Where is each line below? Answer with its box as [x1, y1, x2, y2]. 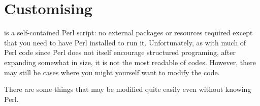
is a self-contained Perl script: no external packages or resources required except [4, 27, 253, 38]
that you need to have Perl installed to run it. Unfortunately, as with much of [4, 37, 246, 47]
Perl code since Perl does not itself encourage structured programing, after [4, 47, 236, 58]
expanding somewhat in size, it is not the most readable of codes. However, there [4, 57, 256, 67]
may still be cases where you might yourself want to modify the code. [4, 67, 220, 77]
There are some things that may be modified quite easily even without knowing [4, 84, 251, 94]
